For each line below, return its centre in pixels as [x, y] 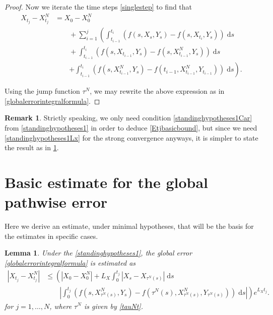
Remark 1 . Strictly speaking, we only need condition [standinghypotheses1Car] [128, 118]
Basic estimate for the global [107, 182]
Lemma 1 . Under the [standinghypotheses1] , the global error [98, 253]
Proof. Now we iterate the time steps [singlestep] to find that [98, 7]
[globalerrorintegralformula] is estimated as [70, 262]
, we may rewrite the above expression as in [157, 91]
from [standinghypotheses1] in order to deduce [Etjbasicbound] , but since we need [131, 128]
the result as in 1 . [32, 147]
